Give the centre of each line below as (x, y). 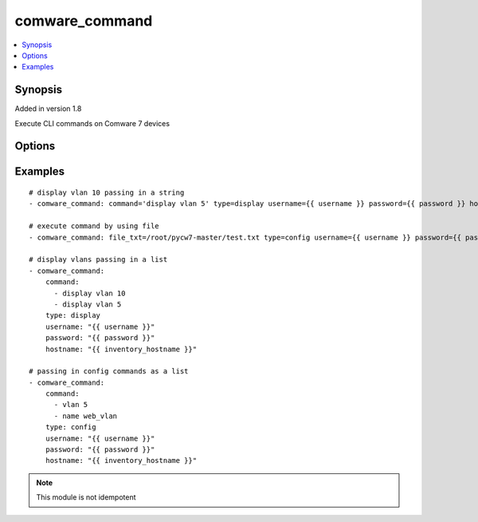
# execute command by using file (94, 226)
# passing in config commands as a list (109, 372)
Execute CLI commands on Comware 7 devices (92, 123)
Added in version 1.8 (48, 109)
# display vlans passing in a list (98, 260)
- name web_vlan (86, 416)
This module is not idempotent (86, 497)
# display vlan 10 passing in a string (107, 193)
